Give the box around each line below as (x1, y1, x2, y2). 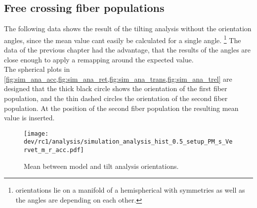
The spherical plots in (4, 64, 70, 74)
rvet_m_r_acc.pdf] (24, 147, 84, 154)
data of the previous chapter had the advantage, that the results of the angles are (4, 45, 251, 55)
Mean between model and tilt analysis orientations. (24, 160, 179, 171)
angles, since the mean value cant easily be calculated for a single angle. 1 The (4, 33, 241, 45)
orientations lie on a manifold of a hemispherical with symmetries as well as (15, 185, 245, 195)
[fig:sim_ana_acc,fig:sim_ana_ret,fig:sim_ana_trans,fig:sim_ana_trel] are (4, 73, 232, 84)
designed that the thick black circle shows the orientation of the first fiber (4, 83, 227, 94)
